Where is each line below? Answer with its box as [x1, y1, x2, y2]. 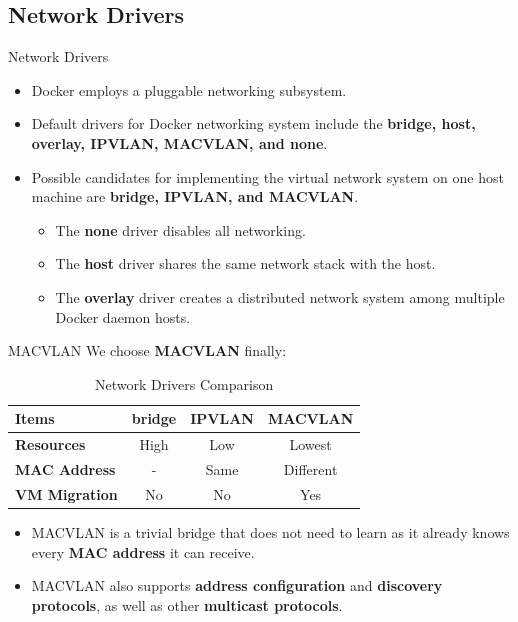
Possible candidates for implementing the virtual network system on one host [31, 166, 504, 187]
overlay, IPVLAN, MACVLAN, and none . [31, 132, 328, 153]
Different [283, 459, 338, 480]
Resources [15, 434, 86, 455]
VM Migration [15, 483, 118, 504]
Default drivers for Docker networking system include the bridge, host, [31, 113, 476, 134]
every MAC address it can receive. [31, 541, 255, 562]
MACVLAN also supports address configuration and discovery [31, 575, 443, 596]
